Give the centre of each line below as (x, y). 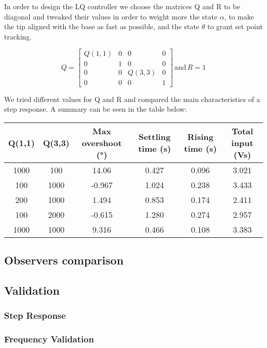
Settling (155, 137)
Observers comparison (64, 260)
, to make (239, 16)
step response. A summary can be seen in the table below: (96, 109)
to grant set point (235, 26)
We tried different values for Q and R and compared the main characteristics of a (132, 99)
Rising (200, 137)
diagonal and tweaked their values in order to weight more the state (111, 16)
